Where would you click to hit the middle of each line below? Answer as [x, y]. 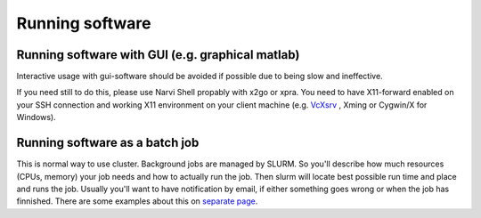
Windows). [37, 117]
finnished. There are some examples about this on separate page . [137, 201]
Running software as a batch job [108, 143]
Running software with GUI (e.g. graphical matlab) [158, 55]
